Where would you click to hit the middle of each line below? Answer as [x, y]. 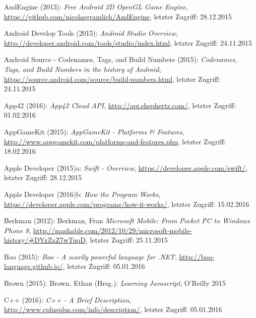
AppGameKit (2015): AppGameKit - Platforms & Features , [94, 131]
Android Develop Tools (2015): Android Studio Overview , [91, 33]
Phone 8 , [18, 230]
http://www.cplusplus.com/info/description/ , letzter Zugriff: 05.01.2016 [113, 309]
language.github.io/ [33, 266]
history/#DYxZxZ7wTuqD [45, 240]
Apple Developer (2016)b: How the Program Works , [82, 194]
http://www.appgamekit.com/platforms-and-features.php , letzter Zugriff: [115, 141]
